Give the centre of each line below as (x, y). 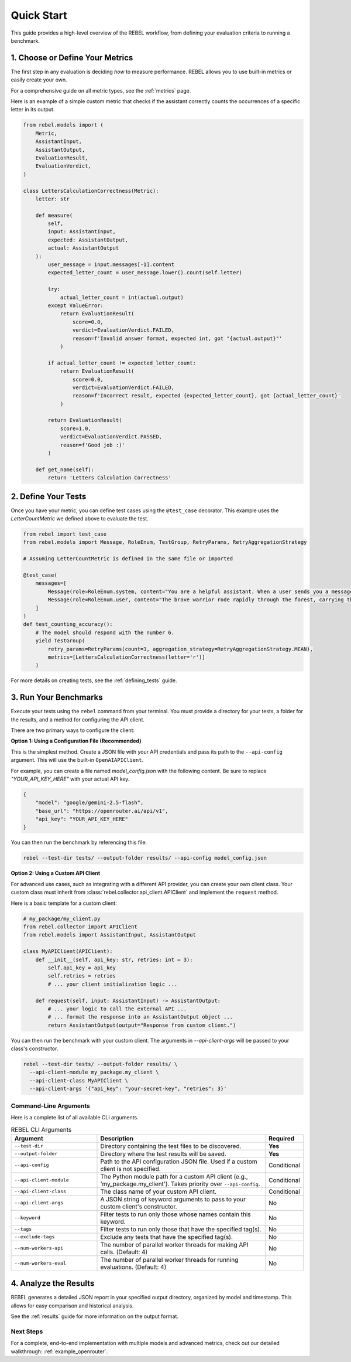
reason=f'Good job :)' (92, 445)
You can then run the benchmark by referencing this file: (79, 842)
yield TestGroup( (60, 641)
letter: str (53, 199)
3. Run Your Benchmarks (57, 697)
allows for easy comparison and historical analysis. (72, 1305)
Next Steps (27, 1332)
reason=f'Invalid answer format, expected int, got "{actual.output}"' (177, 338)
